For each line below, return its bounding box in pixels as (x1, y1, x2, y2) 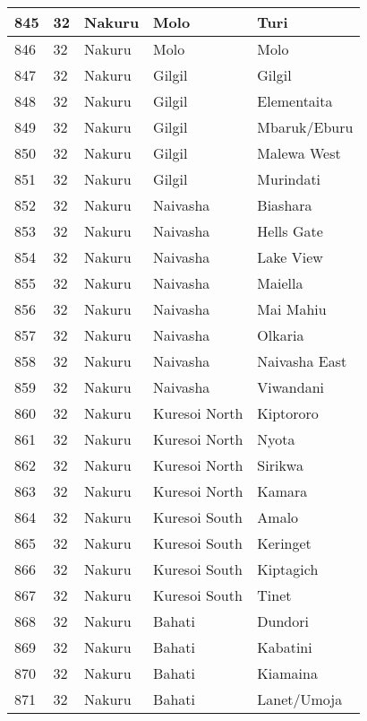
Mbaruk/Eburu (257, 117, 354, 137)
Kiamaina (257, 663, 318, 683)
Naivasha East (257, 351, 347, 371)
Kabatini (257, 637, 312, 657)
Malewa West (257, 143, 341, 163)
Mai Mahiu (257, 299, 327, 319)
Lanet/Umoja (257, 689, 343, 709)
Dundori (257, 611, 309, 631)
